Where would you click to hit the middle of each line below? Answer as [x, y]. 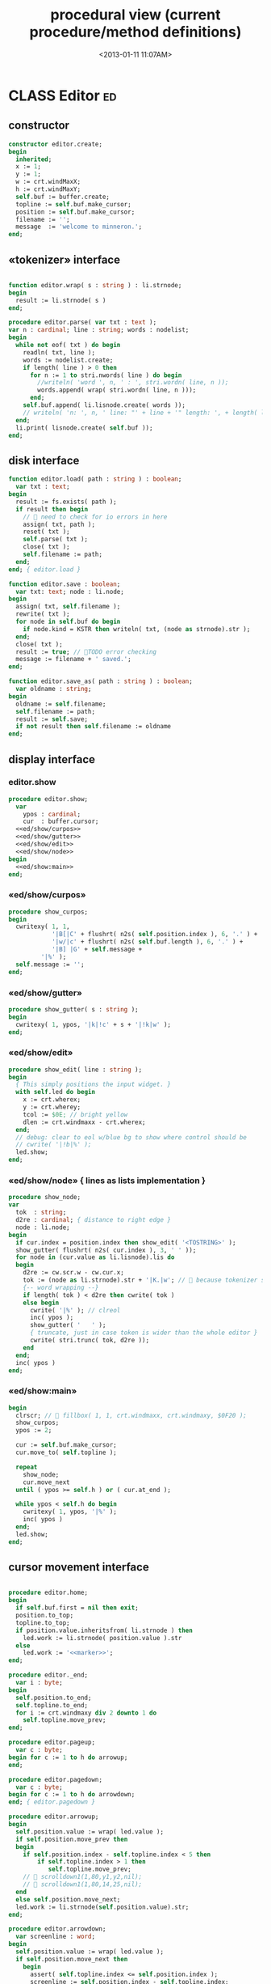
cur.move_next [46, 1482]
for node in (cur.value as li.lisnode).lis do [95, 1257]
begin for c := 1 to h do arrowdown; [72, 1795]
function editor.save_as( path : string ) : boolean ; [101, 681]
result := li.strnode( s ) [61, 300]
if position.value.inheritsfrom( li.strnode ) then [104, 1630]
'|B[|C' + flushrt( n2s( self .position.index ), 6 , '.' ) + [154, 935]
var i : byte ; [39, 1683]
